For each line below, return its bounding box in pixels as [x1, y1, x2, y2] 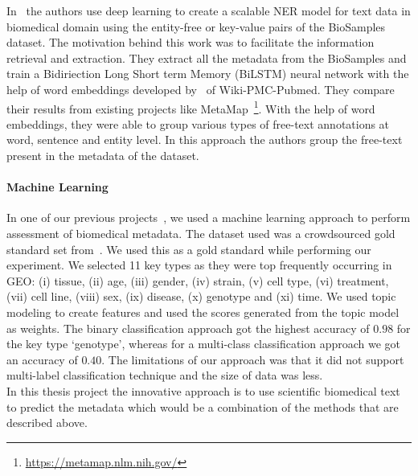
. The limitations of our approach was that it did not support [101, 351, 404, 367]
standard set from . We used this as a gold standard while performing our [6, 240, 371, 257]
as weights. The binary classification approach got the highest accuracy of [6, 319, 370, 336]
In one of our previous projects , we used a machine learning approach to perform [6, 209, 411, 226]
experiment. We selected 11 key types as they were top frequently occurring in [6, 256, 392, 273]
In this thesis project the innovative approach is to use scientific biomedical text [6, 382, 400, 399]
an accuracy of [6, 351, 78, 367]
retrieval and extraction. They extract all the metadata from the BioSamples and [6, 49, 407, 66]
